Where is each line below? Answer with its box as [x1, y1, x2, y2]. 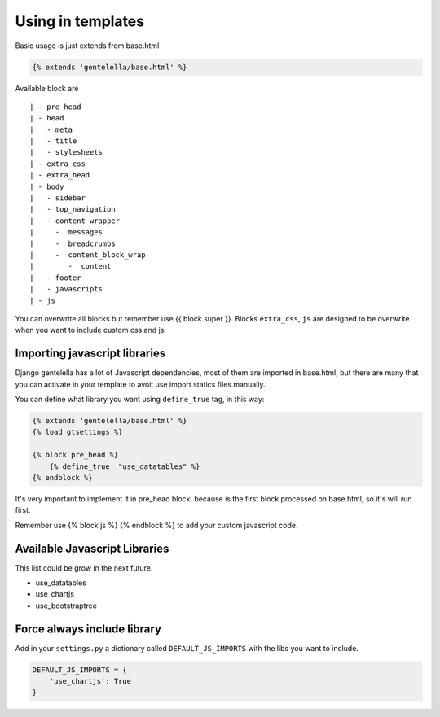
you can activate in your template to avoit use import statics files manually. [15, 379, 266, 389]
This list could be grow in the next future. [15, 562, 153, 573]
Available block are [15, 83, 79, 93]
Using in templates [15, 12, 145, 30]
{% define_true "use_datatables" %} [49, 461, 200, 471]
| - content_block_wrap [29, 250, 146, 260]
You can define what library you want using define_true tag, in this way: [15, 395, 265, 404]
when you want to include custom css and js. [15, 326, 167, 335]
